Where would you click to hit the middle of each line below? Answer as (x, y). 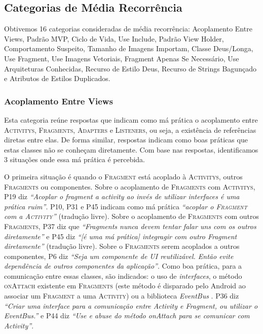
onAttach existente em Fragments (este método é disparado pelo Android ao (125, 286)
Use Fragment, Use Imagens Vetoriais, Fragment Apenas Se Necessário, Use (122, 58)
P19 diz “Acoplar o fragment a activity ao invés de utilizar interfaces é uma (122, 196)
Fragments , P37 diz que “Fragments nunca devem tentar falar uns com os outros (130, 226)
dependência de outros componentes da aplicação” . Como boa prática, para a (123, 266)
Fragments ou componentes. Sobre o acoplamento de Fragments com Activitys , (130, 186)
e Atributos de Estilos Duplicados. (57, 78)
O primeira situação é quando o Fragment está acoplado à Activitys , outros (123, 176)
